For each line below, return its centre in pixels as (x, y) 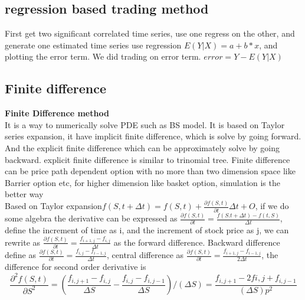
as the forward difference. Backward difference (197, 242)
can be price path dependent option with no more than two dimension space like (150, 171)
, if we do (272, 206)
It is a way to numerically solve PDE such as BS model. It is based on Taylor (145, 124)
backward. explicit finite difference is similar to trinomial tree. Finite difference (147, 159)
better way (24, 194)
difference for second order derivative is (76, 267)
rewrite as (23, 242)
